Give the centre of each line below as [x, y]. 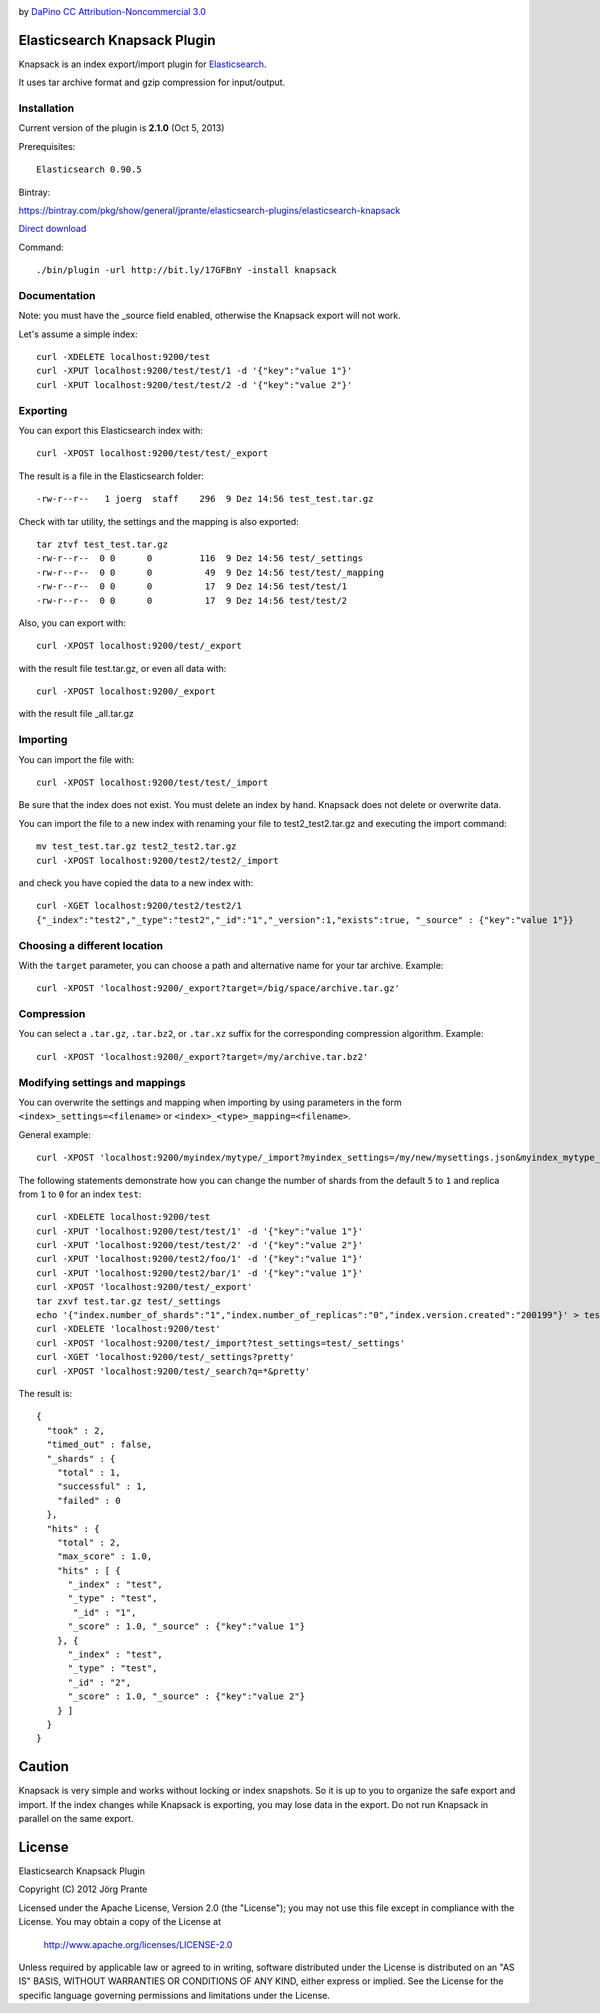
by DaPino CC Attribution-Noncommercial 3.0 [112, 11]
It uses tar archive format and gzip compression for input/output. [152, 82]
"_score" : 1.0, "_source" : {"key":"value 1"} [186, 1626]
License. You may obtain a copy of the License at [120, 1922]
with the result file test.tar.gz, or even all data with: [122, 668]
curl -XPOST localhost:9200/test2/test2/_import [157, 860]
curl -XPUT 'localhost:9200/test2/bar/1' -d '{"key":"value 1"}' [200, 1273]
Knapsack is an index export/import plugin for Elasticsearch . [142, 64]
